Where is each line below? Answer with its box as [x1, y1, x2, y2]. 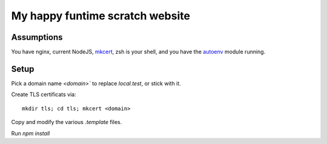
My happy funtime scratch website [11, 9, 191, 22]
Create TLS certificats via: [11, 91, 76, 98]
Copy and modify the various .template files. [11, 119, 122, 126]
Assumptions [11, 32, 63, 42]
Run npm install [11, 129, 50, 137]
